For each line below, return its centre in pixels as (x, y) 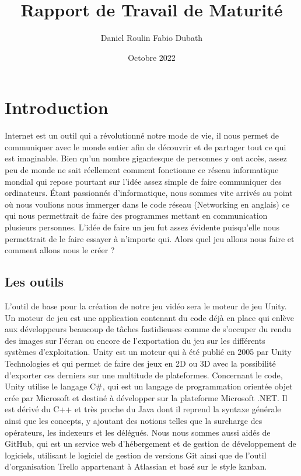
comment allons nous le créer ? (60, 250)
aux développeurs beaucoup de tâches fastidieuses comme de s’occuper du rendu (148, 329)
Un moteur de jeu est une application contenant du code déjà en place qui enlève (149, 317)
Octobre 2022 (152, 57)
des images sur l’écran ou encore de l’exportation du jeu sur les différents (135, 340)
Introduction (57, 107)
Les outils (34, 282)
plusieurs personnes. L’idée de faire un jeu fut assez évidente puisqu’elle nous (142, 227)
